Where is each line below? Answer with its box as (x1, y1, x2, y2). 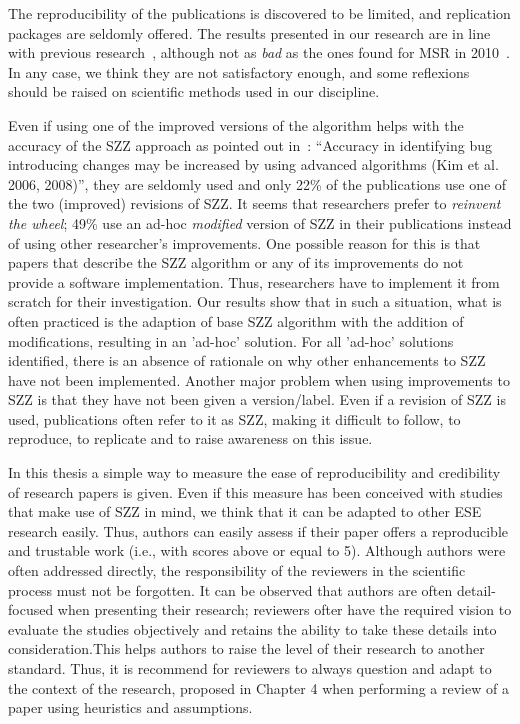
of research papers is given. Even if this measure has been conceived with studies (8, 481, 503, 502)
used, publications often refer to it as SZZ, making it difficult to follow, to (8, 408, 461, 429)
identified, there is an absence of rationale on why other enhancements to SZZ (8, 350, 486, 371)
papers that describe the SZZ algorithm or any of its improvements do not (8, 252, 464, 273)
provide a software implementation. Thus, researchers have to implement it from (8, 271, 500, 292)
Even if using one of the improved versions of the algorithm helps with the (8, 114, 464, 135)
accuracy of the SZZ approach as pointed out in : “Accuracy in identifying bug (8, 134, 493, 155)
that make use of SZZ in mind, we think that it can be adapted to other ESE (8, 501, 482, 522)
